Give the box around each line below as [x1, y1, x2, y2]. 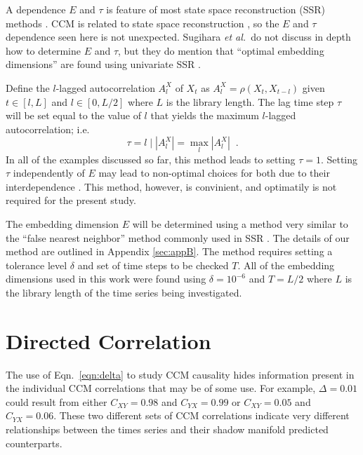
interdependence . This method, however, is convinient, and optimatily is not [6, 179, 337, 193]
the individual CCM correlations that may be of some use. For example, [6, 381, 316, 395]
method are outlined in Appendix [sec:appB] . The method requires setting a [6, 244, 333, 259]
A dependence [6, 2, 66, 16]
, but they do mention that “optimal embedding [118, 43, 324, 57]
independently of [13, 165, 85, 180]
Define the [6, 80, 50, 95]
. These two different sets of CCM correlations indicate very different [53, 408, 350, 423]
